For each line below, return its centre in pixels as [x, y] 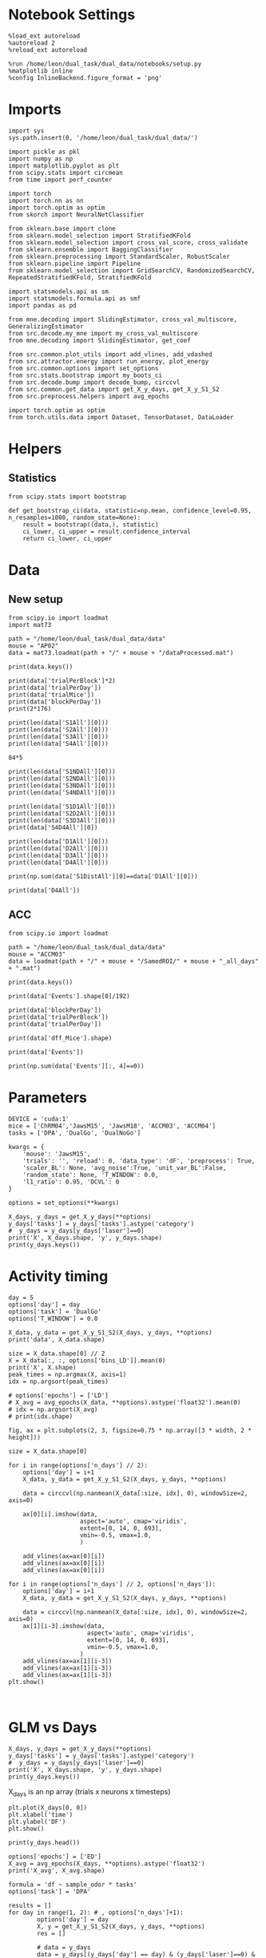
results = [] [30, 1906]
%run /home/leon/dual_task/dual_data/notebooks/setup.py [105, 64]
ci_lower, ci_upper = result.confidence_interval [107, 531]
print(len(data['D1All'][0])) [59, 841]
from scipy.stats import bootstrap [67, 497]
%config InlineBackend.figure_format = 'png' [85, 77]
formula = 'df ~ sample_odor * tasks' [73, 1885]
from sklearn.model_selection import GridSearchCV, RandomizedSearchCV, [132, 270]
